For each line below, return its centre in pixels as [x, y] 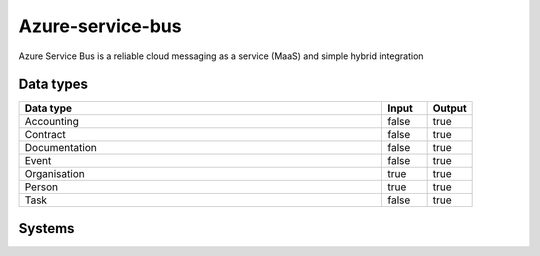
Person [41, 187]
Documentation [60, 148]
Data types [53, 84]
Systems [46, 228]
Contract [45, 135]
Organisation [54, 174]
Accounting [51, 122]
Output [449, 108]
